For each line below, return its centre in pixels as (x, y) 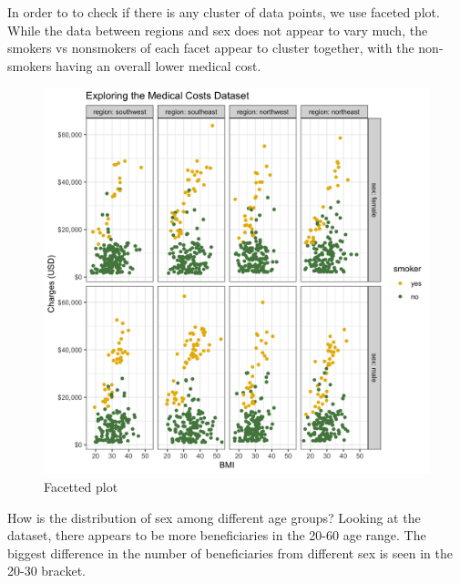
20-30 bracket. (46, 571)
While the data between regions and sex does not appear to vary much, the (218, 30)
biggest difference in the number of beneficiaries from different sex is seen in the (230, 552)
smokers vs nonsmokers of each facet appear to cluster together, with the (211, 48)
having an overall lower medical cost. (158, 65)
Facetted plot (81, 486)
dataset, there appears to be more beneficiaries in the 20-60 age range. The (217, 535)
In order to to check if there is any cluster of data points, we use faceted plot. (224, 12)
